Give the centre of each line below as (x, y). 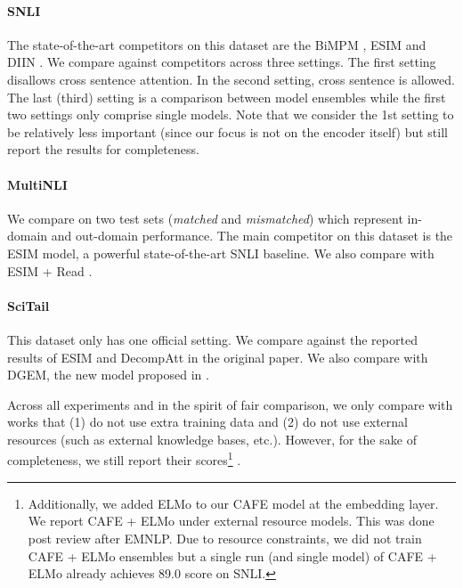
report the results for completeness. (103, 149)
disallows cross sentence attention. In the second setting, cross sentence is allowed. (231, 79)
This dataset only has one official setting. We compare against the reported (212, 339)
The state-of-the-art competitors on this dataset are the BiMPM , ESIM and (217, 44)
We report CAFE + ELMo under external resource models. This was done (231, 521)
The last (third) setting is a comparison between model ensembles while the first (227, 97)
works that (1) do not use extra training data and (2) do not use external (207, 422)
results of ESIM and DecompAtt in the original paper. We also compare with (218, 357)
